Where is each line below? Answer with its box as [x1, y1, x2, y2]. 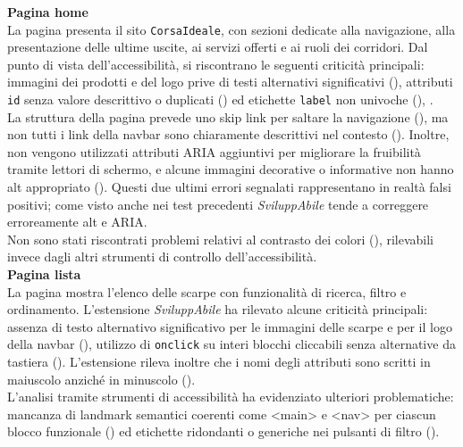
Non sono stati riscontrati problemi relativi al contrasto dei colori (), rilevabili [7, 229, 434, 248]
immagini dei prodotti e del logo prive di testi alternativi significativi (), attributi [7, 72, 453, 91]
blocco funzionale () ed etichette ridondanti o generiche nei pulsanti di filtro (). [7, 422, 440, 441]
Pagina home [7, 3, 88, 21]
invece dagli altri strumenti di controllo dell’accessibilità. [7, 247, 317, 266]
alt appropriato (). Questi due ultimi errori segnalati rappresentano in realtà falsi [7, 178, 451, 196]
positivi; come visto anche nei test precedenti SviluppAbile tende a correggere [7, 195, 429, 213]
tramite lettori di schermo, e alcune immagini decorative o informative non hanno [7, 160, 454, 178]
